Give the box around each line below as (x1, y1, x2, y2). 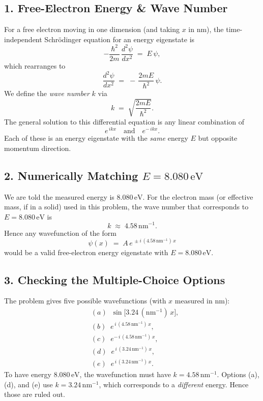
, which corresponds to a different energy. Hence (99, 379, 249, 389)
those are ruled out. (4, 389, 65, 399)
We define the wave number (4, 88, 90, 99)
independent (4, 34, 42, 44)
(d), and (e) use (4, 379, 53, 389)
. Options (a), (217, 369, 259, 380)
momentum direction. (4, 142, 71, 153)
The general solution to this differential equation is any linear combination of (4, 116, 245, 127)
